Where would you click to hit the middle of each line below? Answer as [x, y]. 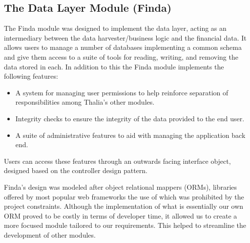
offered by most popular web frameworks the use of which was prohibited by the [124, 196]
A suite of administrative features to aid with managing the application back [130, 135]
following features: [31, 76]
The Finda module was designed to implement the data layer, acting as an [115, 28]
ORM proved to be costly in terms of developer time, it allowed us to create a [121, 215]
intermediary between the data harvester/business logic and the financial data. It [125, 37]
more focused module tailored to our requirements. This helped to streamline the [125, 225]
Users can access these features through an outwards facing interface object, [117, 161]
